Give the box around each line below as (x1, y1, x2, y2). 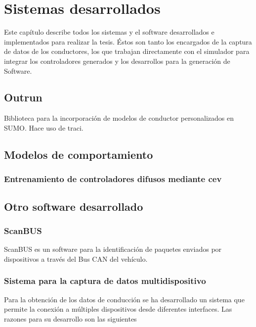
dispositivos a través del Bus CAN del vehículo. (4, 253, 148, 264)
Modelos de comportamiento (4, 146, 153, 162)
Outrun (4, 90, 43, 105)
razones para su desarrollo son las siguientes (4, 313, 137, 324)
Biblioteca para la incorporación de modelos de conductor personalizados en (4, 113, 234, 123)
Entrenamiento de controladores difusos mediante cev (4, 173, 222, 185)
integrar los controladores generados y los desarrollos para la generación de (4, 55, 230, 66)
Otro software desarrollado (4, 198, 143, 214)
